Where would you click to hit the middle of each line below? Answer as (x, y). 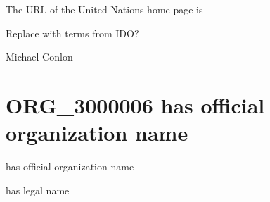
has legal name (38, 190)
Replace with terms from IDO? (72, 33)
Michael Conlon (39, 57)
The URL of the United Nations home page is (104, 9)
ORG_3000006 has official (135, 105)
